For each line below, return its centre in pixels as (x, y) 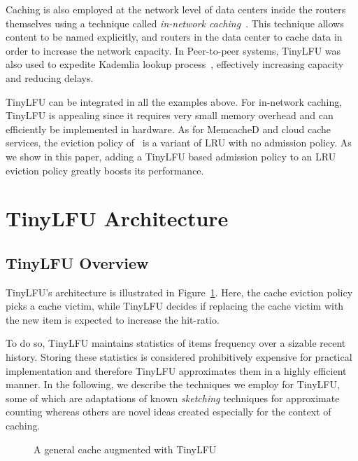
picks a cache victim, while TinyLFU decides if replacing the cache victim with (175, 306)
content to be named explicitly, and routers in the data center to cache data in (174, 37)
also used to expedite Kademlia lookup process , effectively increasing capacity (175, 64)
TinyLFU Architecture (117, 218)
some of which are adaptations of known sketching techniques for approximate (173, 398)
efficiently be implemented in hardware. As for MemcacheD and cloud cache (169, 129)
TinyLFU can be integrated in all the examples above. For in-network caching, (174, 101)
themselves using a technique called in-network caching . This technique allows (175, 23)
